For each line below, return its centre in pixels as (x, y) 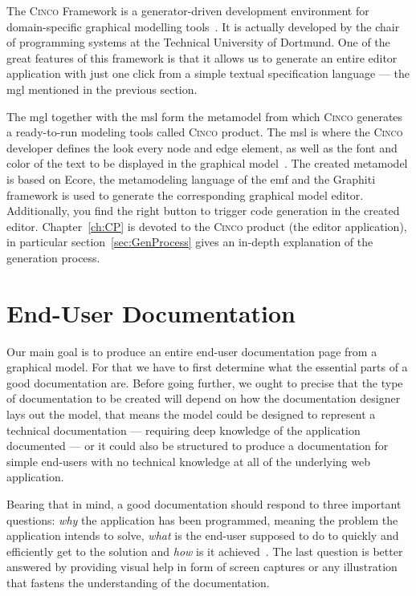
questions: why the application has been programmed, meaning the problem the (202, 519)
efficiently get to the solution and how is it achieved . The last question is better (205, 551)
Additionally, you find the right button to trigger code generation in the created (203, 211)
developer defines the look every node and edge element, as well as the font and (202, 147)
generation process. (53, 257)
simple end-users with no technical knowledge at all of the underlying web (188, 461)
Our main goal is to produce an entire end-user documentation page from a (192, 351)
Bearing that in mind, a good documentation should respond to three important (204, 503)
